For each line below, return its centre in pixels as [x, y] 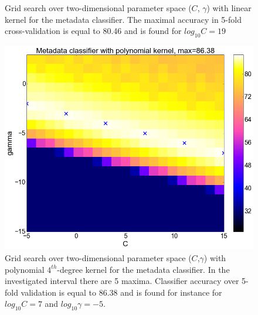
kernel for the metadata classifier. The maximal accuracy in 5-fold [123, 19]
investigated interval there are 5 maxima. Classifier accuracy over [122, 281]
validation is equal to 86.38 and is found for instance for [121, 292]
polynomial [25, 269]
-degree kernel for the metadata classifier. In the [143, 269]
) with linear [229, 8]
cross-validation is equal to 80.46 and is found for [93, 31]
